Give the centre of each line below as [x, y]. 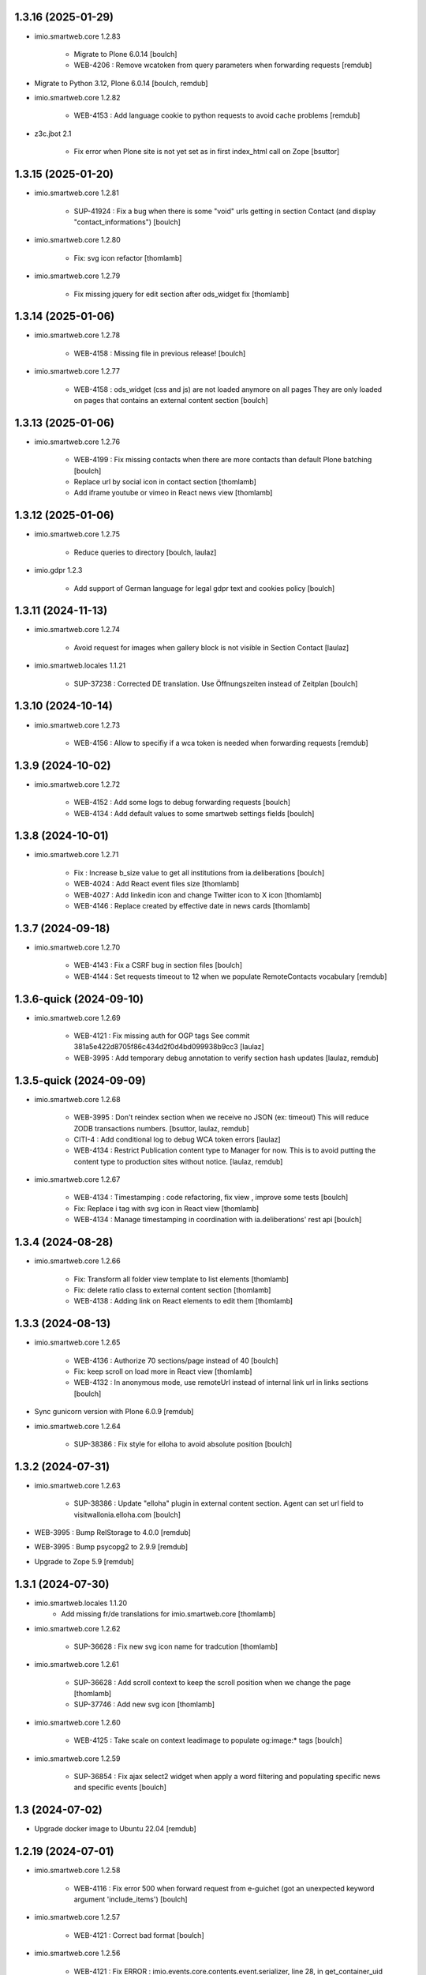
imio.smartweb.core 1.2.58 [77, 1870]
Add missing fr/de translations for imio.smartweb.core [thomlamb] [168, 1614]
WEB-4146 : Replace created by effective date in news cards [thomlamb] [192, 906]
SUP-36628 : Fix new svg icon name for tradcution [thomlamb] [176, 1646]
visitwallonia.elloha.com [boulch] [127, 1514]
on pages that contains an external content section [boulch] [171, 400]
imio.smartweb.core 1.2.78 [77, 335]
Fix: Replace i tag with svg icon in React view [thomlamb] [166, 1208]
